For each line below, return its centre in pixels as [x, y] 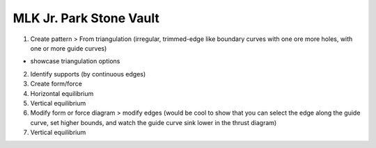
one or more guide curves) [69, 48]
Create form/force [56, 84]
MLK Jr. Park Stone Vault [86, 18]
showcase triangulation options [75, 61]
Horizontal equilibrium [62, 93]
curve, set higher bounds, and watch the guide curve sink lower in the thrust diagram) [154, 122]
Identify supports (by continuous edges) [88, 74]
